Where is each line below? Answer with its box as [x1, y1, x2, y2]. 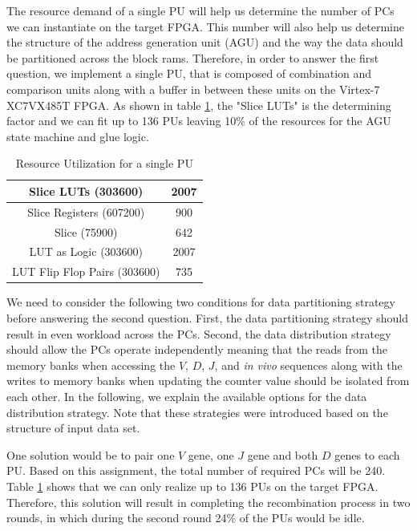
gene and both [247, 446, 318, 463]
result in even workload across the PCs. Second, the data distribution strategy [6, 325, 391, 342]
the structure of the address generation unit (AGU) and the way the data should [6, 34, 403, 51]
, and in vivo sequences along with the [214, 356, 403, 373]
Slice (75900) [54, 223, 118, 240]
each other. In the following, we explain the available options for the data [6, 387, 367, 404]
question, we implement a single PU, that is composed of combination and [6, 65, 372, 82]
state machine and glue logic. [6, 128, 149, 144]
